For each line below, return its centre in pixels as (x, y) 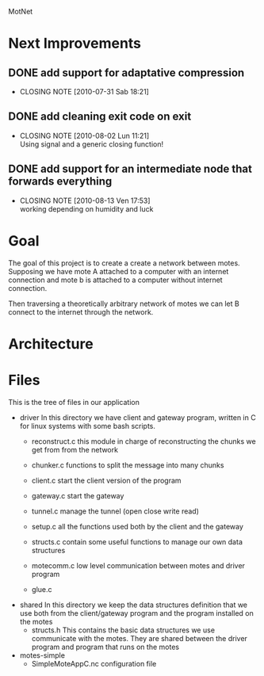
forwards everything (60, 181)
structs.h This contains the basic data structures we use (123, 630)
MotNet (21, 11)
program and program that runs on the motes (105, 647)
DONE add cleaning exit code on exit (100, 117)
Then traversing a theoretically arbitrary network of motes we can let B (124, 304)
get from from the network (75, 449)
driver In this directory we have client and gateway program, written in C (138, 417)
